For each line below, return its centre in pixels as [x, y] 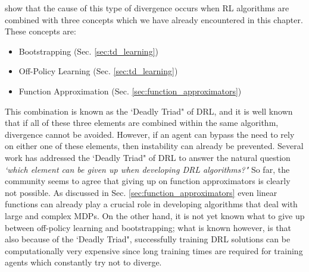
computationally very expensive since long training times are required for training [154, 250]
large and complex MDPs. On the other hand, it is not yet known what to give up [155, 215]
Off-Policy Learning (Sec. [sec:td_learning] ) [98, 71]
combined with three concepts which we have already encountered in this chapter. [154, 19]
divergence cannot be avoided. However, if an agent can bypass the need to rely [150, 134]
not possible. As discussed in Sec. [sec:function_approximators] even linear [141, 192]
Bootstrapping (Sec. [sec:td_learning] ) [88, 51]
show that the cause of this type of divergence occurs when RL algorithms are [147, 8]
